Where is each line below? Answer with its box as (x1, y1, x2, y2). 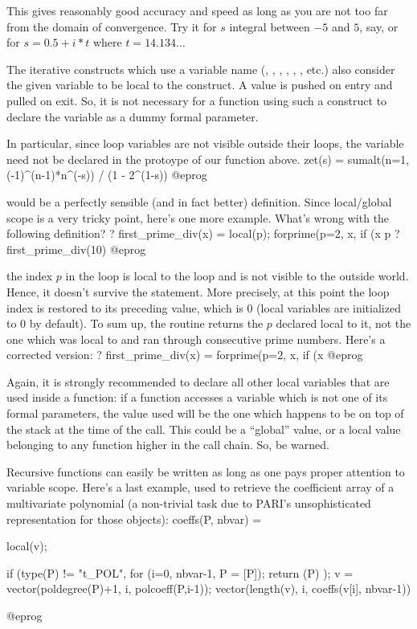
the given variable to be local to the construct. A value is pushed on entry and (6, 76, 393, 93)
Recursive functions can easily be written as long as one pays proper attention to (6, 463, 405, 480)
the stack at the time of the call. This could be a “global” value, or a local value (6, 420, 401, 437)
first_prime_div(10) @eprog (6, 240, 146, 257)
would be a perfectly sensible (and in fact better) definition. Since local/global (6, 193, 392, 210)
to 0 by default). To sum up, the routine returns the (6, 315, 264, 332)
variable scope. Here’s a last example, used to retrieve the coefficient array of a (6, 479, 395, 496)
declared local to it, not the (276, 315, 411, 332)
